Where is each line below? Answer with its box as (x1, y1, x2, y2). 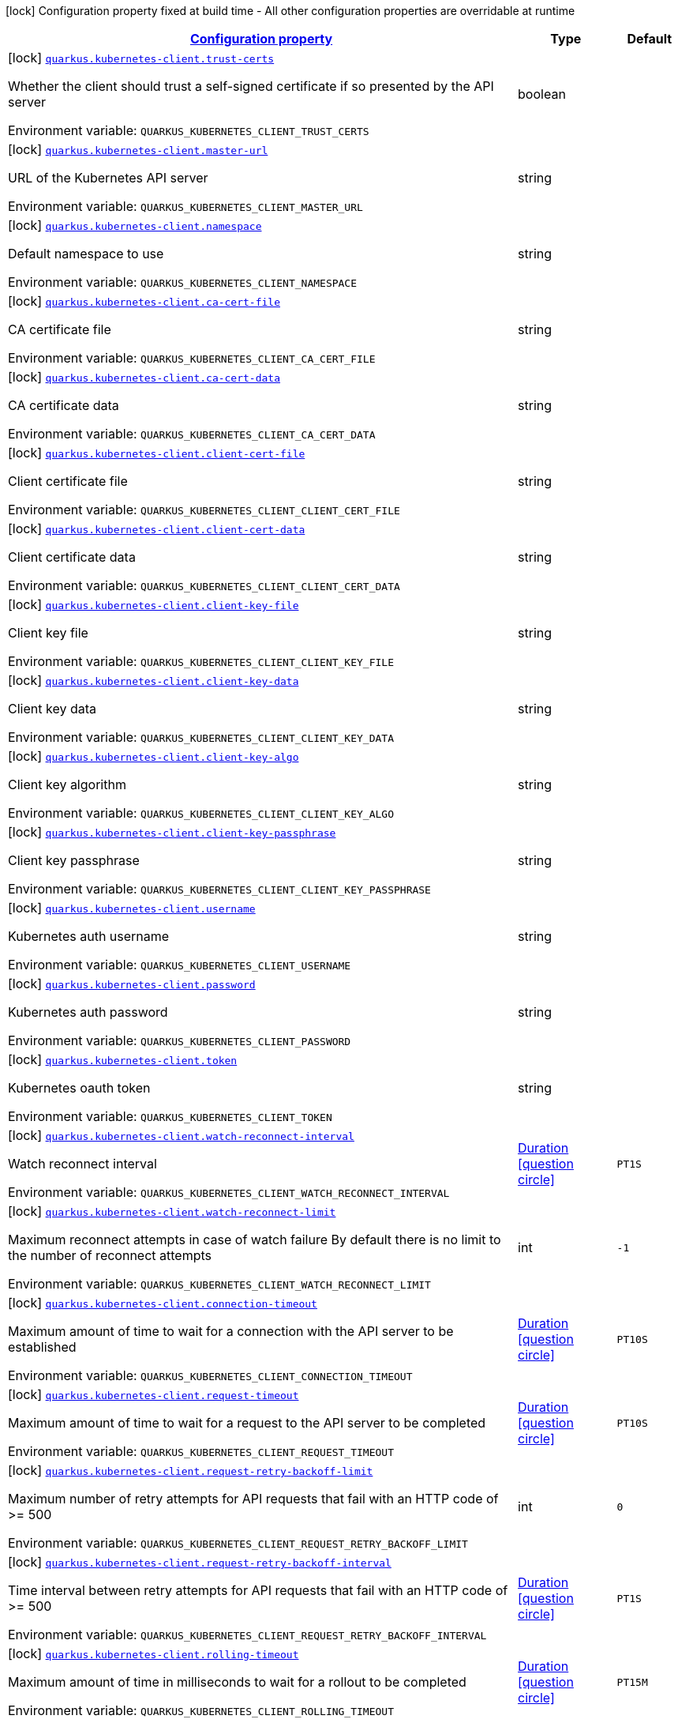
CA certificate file (8, 322, 111, 337)
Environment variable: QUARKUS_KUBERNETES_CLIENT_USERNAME (8, 957, 351, 972)
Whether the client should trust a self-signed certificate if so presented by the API (8, 78, 494, 94)
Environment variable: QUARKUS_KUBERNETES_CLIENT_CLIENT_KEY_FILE (8, 653, 394, 669)
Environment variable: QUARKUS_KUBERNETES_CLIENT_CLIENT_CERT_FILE (8, 502, 400, 517)
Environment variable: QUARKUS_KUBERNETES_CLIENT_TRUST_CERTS (8, 122, 369, 138)
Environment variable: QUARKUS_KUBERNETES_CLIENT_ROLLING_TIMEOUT (8, 1702, 394, 1718)
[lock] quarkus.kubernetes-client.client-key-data (8, 672, 299, 688)
